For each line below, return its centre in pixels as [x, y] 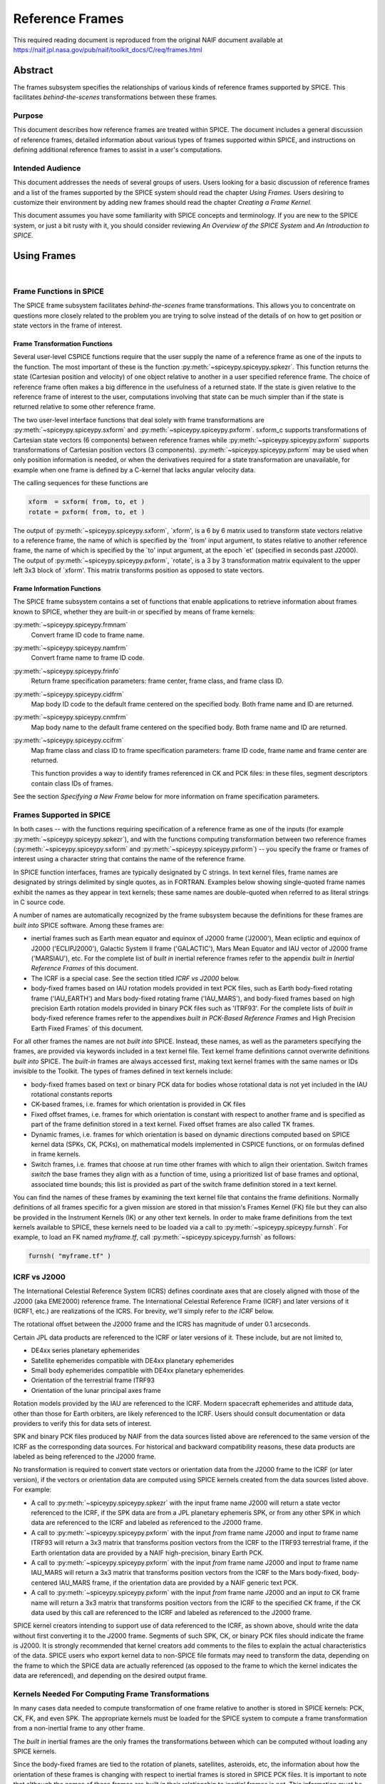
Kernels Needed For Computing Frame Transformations [111, 1694]
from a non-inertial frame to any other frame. [79, 1728]
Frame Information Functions [57, 589]
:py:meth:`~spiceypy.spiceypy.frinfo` [67, 671]
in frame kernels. [56, 1154]
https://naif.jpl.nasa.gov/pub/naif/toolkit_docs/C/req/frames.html [108, 49]
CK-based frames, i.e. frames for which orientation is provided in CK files [138, 1104]
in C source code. [39, 902]
